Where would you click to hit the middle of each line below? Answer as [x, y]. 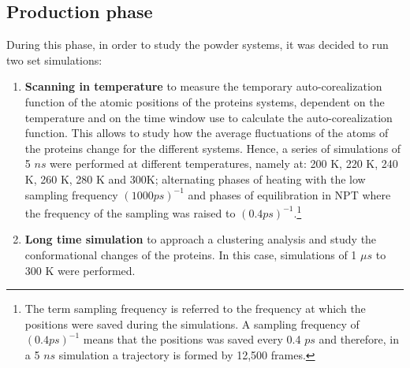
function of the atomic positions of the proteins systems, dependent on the [205, 101]
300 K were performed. [80, 270]
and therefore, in [359, 339]
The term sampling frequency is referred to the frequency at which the [195, 309]
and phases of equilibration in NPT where [289, 194]
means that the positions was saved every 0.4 [192, 339]
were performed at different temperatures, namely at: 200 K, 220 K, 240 [224, 164]
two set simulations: [54, 59]
